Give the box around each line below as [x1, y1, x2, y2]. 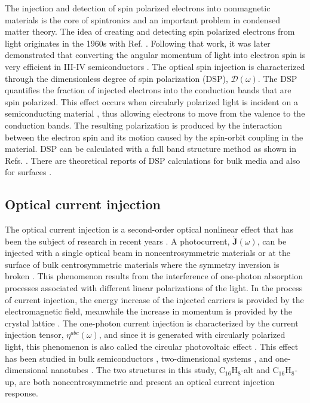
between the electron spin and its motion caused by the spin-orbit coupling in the [5, 130, 303, 143]
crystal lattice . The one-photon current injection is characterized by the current [5, 316, 299, 329]
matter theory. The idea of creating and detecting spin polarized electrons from [5, 25, 295, 38]
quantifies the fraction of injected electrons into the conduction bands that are [5, 84, 291, 96]
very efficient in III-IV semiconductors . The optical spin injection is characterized [5, 60, 305, 72]
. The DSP [257, 72, 297, 84]
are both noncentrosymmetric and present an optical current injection [19, 375, 275, 387]
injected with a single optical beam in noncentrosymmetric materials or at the [5, 246, 290, 259]
